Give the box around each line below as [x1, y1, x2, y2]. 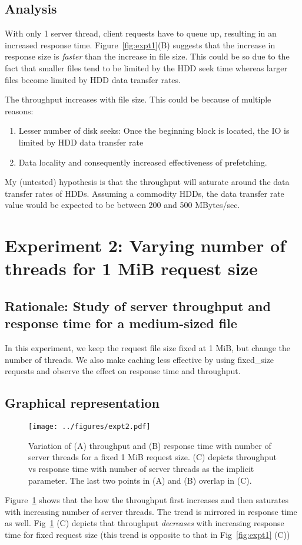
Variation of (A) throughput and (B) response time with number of [28, 439, 271, 451]
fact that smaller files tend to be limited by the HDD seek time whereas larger [5, 61, 287, 74]
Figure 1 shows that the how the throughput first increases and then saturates [5, 494, 288, 506]
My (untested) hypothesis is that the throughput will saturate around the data [5, 176, 290, 188]
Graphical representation [5, 394, 160, 412]
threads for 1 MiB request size [5, 256, 258, 280]
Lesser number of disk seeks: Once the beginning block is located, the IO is [18, 124, 290, 137]
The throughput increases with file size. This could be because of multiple [5, 93, 271, 105]
